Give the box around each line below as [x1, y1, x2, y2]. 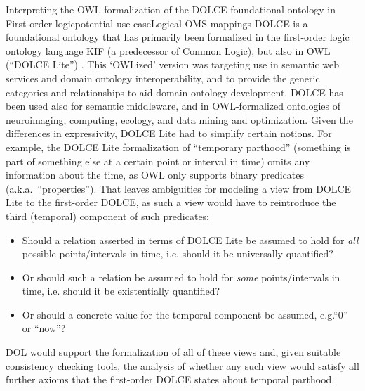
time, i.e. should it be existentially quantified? [22, 283, 220, 298]
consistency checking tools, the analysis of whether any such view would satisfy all [6, 358, 359, 373]
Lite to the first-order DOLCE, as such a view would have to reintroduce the [6, 195, 336, 210]
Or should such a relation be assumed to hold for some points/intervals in [22, 269, 340, 284]
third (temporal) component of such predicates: [6, 208, 210, 223]
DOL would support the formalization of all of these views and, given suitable [6, 345, 341, 359]
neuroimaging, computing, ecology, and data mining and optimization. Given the [6, 112, 353, 127]
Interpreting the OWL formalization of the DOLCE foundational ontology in [6, 2, 336, 16]
